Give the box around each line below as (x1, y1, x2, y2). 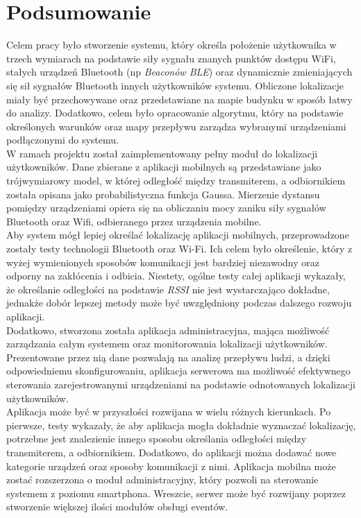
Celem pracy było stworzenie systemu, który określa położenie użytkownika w (6, 37, 337, 52)
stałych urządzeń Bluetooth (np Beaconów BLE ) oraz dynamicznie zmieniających (6, 64, 353, 79)
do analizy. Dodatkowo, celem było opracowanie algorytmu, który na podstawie (6, 105, 344, 120)
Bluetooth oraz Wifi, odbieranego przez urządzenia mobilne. (6, 214, 262, 228)
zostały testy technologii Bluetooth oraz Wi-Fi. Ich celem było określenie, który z (6, 241, 353, 256)
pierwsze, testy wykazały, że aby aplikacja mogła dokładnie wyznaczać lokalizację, (6, 417, 356, 432)
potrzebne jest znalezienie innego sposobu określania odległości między (6, 431, 307, 446)
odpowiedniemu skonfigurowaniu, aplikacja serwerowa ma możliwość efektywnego (6, 363, 351, 378)
